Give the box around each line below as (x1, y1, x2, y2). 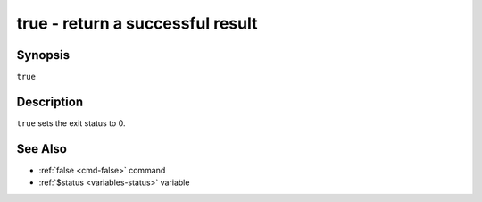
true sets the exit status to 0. (16, 117, 126, 129)
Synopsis (16, 47, 71, 63)
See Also (16, 141, 67, 156)
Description (16, 94, 84, 109)
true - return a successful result (16, 13, 258, 33)
